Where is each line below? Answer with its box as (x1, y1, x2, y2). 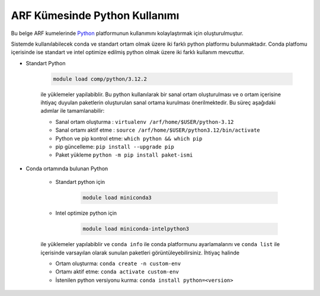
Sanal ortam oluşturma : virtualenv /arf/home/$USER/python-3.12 (55, 118, 234, 125)
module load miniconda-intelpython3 (82, 225, 190, 233)
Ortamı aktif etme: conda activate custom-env (55, 268, 179, 275)
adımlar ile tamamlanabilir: (40, 107, 105, 114)
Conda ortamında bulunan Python (25, 165, 108, 172)
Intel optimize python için (55, 209, 117, 217)
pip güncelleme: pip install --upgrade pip (55, 143, 174, 151)
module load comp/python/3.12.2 (53, 75, 148, 82)
